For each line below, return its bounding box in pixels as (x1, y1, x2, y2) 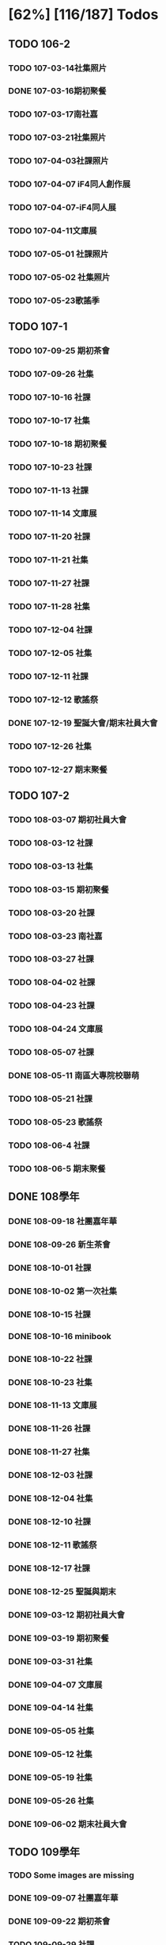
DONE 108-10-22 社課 (8, 1353, 92, 1364)
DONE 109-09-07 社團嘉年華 (8, 1893, 119, 1904)
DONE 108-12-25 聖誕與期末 (8, 1586, 116, 1597)
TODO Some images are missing (8, 1870, 134, 1881)
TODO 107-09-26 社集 (8, 368, 94, 379)
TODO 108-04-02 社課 (8, 977, 96, 988)
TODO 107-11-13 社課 (8, 485, 89, 496)
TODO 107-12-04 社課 (8, 624, 92, 635)
